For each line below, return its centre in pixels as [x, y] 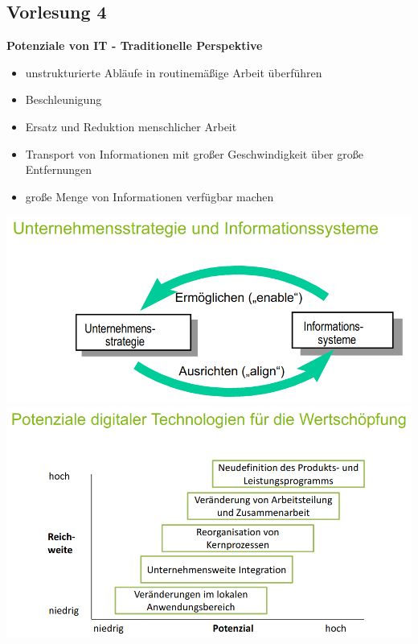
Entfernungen [59, 169]
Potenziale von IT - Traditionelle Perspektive [135, 45]
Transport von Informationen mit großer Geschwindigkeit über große [194, 153]
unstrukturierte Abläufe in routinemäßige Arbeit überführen [174, 72]
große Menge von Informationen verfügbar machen [150, 196]
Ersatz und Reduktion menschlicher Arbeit [131, 126]
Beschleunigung [64, 99]
